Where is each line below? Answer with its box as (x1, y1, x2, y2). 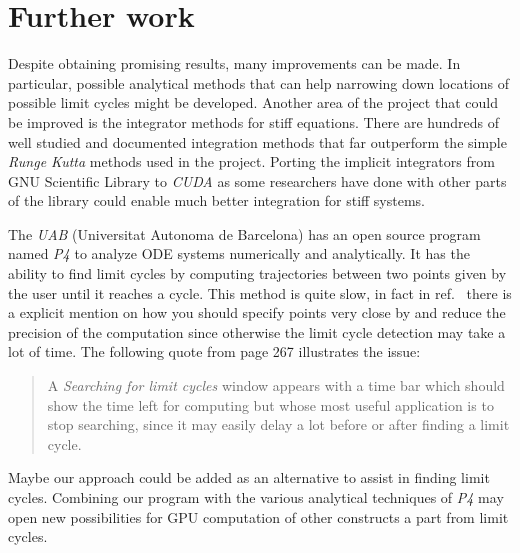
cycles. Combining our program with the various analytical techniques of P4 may (8, 487, 504, 507)
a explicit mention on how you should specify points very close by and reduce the (8, 302, 506, 323)
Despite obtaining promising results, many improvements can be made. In (8, 53, 461, 74)
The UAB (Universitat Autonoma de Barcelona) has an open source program (8, 223, 481, 244)
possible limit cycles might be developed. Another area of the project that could (8, 92, 498, 113)
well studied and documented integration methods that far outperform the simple (8, 131, 507, 152)
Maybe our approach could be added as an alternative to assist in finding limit (8, 467, 490, 488)
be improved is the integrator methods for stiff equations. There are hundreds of (8, 111, 500, 132)
